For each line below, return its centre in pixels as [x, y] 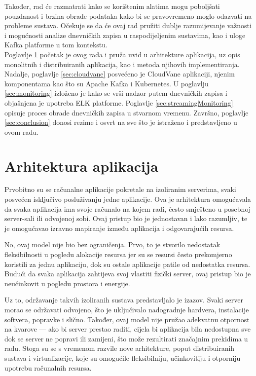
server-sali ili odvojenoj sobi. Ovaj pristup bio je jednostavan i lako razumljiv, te [126, 218]
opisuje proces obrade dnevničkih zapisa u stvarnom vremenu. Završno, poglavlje [127, 112]
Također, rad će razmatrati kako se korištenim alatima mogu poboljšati [112, 6]
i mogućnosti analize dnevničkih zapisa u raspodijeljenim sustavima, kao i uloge [125, 35]
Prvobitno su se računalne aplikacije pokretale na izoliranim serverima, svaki [120, 189]
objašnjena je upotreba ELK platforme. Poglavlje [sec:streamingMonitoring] [119, 102]
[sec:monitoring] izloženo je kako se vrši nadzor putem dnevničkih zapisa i [116, 93]
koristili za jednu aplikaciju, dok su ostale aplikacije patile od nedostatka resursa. [128, 264]
